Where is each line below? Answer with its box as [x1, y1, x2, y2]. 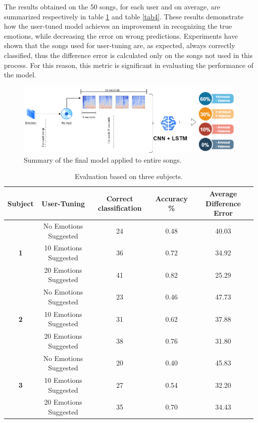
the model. [4, 69, 36, 80]
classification [98, 203, 142, 213]
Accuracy [155, 193, 188, 203]
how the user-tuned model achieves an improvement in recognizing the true [4, 21, 232, 31]
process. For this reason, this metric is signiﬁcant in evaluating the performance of [4, 60, 254, 70]
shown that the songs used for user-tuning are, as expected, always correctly [4, 40, 235, 51]
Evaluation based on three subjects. [75, 171, 183, 181]
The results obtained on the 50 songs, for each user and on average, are [4, 1, 220, 11]
